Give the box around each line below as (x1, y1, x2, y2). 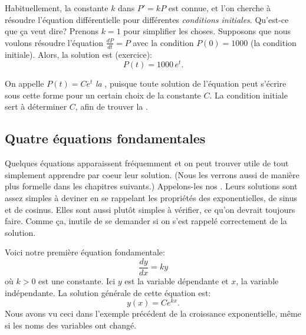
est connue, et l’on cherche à (168, 2, 271, 14)
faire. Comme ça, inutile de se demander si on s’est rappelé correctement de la (5, 215, 287, 227)
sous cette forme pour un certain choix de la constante (5, 88, 201, 101)
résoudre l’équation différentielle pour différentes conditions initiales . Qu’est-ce (5, 13, 289, 25)
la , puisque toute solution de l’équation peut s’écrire (95, 77, 287, 90)
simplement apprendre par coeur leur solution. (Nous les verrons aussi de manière (5, 168, 300, 180)
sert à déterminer (5, 100, 67, 113)
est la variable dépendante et (124, 275, 229, 287)
